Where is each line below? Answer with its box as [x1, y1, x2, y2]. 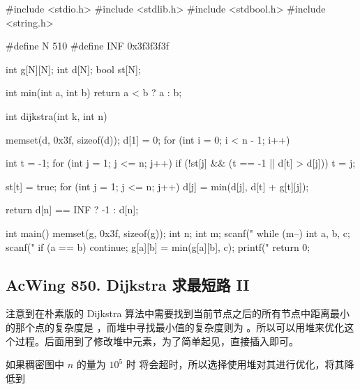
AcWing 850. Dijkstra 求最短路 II [6, 273, 250, 295]
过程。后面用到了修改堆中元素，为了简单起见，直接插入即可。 [15, 333, 299, 348]
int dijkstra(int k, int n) [6, 108, 107, 123]
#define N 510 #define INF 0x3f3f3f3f [6, 38, 169, 53]
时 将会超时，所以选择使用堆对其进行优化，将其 [126, 357, 345, 372]
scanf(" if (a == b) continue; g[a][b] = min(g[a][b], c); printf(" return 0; [6, 239, 310, 254]
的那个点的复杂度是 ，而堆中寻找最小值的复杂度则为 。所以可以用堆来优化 [6, 319, 345, 334]
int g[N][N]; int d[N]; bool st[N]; [6, 61, 141, 76]
